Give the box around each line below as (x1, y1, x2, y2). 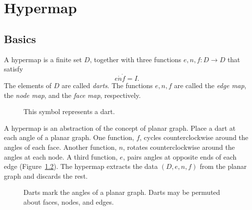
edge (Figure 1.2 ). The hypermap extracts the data (4, 161, 158, 171)
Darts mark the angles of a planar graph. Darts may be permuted (23, 187, 220, 197)
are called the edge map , (174, 80, 247, 90)
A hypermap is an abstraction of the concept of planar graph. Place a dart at (4, 122, 236, 133)
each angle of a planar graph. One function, (4, 132, 134, 142)
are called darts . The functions (62, 80, 153, 90)
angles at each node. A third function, (4, 151, 118, 162)
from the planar (199, 161, 247, 171)
